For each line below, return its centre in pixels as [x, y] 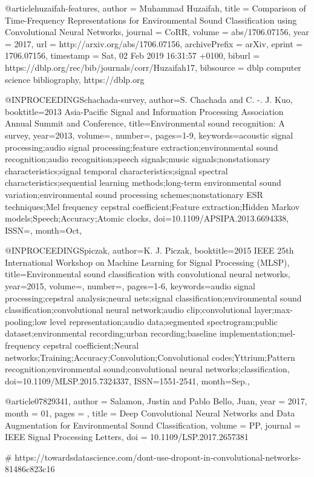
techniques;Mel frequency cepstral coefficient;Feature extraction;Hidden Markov [152, 206]
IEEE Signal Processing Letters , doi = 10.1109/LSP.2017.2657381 [127, 437]
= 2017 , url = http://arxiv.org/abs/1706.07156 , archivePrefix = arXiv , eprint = [154, 43]
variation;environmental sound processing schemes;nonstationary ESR [134, 194]
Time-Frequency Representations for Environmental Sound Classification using [151, 20]
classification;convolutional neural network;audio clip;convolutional [128, 310]
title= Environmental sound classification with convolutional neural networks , [148, 274]
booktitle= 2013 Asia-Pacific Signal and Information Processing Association [144, 111]
